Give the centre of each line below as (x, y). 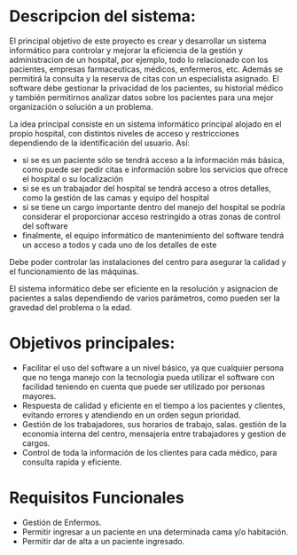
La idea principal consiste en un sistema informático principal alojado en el (145, 124)
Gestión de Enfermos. (62, 522)
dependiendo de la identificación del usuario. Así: (100, 143)
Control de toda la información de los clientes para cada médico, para (149, 452)
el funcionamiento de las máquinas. (74, 271)
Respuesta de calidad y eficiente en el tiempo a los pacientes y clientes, (153, 405)
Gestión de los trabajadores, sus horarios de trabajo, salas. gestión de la (154, 424)
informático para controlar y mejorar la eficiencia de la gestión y (126, 50)
